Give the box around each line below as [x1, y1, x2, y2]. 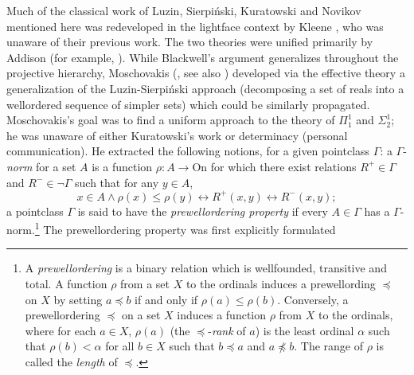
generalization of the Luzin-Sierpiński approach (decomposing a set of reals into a [6, 80, 404, 96]
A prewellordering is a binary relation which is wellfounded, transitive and [25, 260, 387, 276]
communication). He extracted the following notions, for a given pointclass [6, 143, 370, 159]
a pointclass [6, 202, 64, 219]
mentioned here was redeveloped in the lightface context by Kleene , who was [6, 18, 384, 34]
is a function [92, 158, 153, 174]
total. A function [25, 275, 107, 292]
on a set [122, 307, 161, 323]
